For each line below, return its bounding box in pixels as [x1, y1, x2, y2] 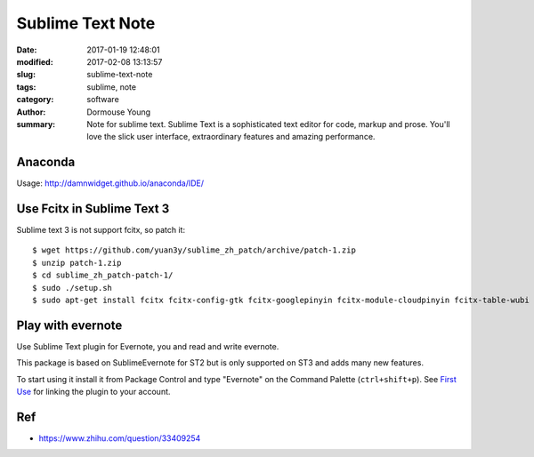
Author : [16, 107, 46, 117]
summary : [16, 118, 56, 129]
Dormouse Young [86, 107, 151, 117]
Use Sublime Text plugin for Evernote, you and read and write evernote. [16, 341, 279, 351]
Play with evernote [16, 317, 123, 333]
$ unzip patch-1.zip [32, 258, 122, 268]
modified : [16, 56, 53, 67]
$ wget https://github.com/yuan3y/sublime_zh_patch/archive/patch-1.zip [32, 245, 356, 255]
